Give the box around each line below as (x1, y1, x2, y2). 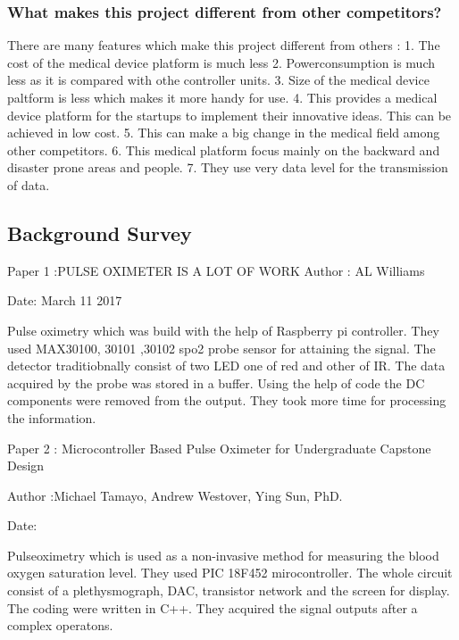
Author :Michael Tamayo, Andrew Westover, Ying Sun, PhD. (7, 486, 343, 504)
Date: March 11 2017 (7, 291, 122, 310)
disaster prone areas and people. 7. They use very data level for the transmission (7, 158, 448, 177)
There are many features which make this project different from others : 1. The (7, 36, 440, 54)
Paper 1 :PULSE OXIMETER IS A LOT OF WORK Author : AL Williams (7, 261, 425, 279)
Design (7, 456, 45, 475)
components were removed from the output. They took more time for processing (7, 391, 446, 410)
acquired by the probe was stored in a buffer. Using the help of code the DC (7, 373, 425, 392)
